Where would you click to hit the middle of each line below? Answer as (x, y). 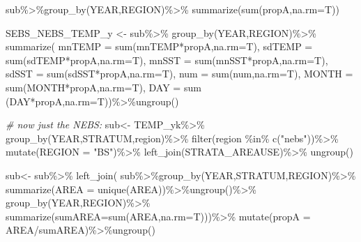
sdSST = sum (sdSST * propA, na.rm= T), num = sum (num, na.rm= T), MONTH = (179, 74)
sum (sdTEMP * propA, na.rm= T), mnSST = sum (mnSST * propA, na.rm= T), (167, 60)
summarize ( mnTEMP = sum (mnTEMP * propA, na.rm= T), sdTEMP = (159, 46)
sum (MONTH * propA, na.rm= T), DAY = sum (103, 87)
